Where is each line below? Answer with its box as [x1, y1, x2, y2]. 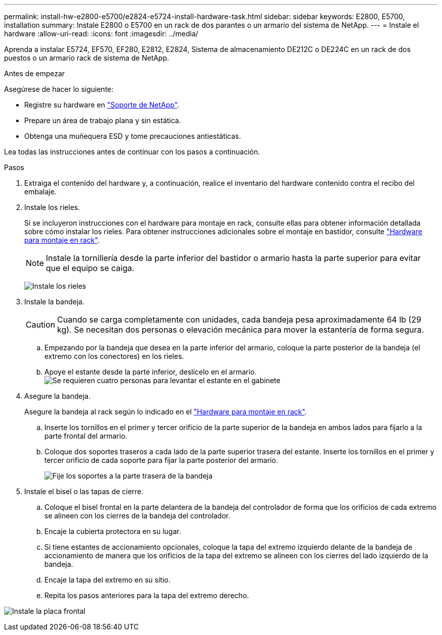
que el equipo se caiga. [46, 263, 135, 273]
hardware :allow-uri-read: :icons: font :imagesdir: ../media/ [4, 29, 198, 38]
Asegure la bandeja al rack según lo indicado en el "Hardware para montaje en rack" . [24, 407, 307, 416]
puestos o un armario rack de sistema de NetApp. [4, 54, 170, 62]
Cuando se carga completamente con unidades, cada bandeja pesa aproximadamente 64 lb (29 [57, 314, 421, 325]
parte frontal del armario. [44, 432, 128, 440]
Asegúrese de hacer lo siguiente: [4, 85, 114, 93]
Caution [26, 320, 56, 330]
